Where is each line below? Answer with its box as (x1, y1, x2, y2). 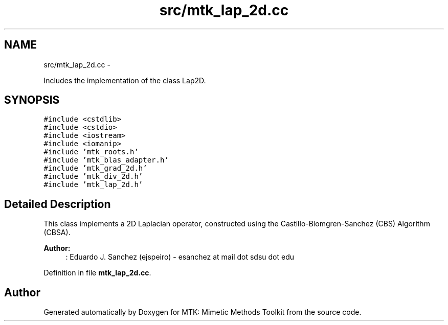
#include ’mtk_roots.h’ (43, 148, 139, 156)
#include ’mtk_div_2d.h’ (43, 172, 143, 181)
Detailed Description (4, 197, 111, 211)
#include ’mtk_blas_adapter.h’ (43, 156, 169, 165)
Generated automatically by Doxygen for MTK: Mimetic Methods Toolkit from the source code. (43, 308, 362, 317)
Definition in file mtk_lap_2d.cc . (43, 268, 151, 277)
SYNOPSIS (4, 94, 60, 107)
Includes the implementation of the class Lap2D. (43, 76, 206, 85)
